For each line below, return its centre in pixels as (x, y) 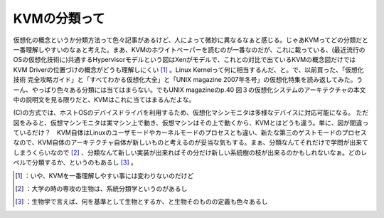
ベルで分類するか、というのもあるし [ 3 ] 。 (75, 162)
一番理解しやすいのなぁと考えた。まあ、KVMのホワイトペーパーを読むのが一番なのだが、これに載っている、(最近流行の (189, 49)
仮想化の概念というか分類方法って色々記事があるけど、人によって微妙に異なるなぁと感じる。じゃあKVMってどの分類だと (191, 40)
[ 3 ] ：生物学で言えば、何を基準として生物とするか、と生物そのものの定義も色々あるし (142, 202)
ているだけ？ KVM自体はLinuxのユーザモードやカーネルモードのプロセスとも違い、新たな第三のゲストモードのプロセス (190, 133)
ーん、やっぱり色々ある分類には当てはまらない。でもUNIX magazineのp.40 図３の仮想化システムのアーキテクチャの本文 (190, 90)
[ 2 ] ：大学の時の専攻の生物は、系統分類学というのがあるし (101, 189)
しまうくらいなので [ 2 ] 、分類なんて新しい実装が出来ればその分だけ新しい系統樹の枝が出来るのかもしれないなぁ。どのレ (190, 152)
